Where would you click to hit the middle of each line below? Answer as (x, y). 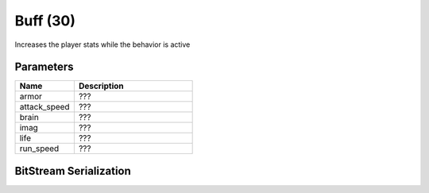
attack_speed (45, 107)
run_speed (39, 149)
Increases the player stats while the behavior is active (102, 44)
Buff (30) (45, 21)
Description (101, 86)
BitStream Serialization (73, 171)
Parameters (44, 67)
